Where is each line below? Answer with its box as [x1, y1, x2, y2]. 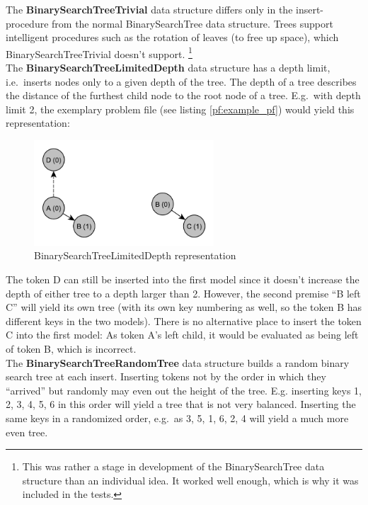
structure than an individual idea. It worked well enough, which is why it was [22, 472, 359, 487]
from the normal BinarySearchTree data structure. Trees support [52, 16, 333, 30]
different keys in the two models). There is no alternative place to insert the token [6, 313, 362, 328]
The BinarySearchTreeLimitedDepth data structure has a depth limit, [6, 60, 330, 75]
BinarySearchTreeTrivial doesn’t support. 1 [6, 44, 192, 61]
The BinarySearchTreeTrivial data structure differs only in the [6, 2, 293, 16]
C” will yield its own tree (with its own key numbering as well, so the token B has [6, 300, 362, 314]
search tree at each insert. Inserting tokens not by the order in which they [6, 369, 326, 384]
